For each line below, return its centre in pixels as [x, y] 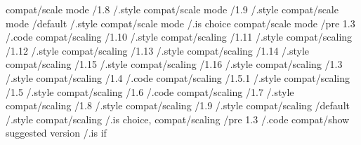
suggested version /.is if [56, 133]
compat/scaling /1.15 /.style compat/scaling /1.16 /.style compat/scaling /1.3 [174, 64]
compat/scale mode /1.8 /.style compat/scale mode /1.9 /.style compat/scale [172, 9]
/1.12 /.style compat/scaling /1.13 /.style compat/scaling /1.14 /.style [158, 50]
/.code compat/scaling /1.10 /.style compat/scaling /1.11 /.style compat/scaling [179, 37]
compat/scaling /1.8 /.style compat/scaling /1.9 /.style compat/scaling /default [178, 105]
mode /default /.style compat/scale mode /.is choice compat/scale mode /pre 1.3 [180, 23]
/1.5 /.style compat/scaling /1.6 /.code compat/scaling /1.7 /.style [150, 91]
